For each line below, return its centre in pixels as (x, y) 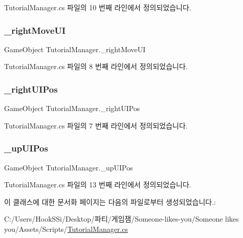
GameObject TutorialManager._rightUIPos (72, 108)
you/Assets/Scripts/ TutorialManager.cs (66, 229)
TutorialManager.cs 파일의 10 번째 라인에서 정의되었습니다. (98, 7)
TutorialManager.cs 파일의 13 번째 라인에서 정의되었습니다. (98, 185)
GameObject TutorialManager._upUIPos (69, 167)
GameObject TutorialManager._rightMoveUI (75, 49)
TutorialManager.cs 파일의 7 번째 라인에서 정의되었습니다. (96, 125)
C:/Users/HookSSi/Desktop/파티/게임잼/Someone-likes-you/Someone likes (121, 219)
